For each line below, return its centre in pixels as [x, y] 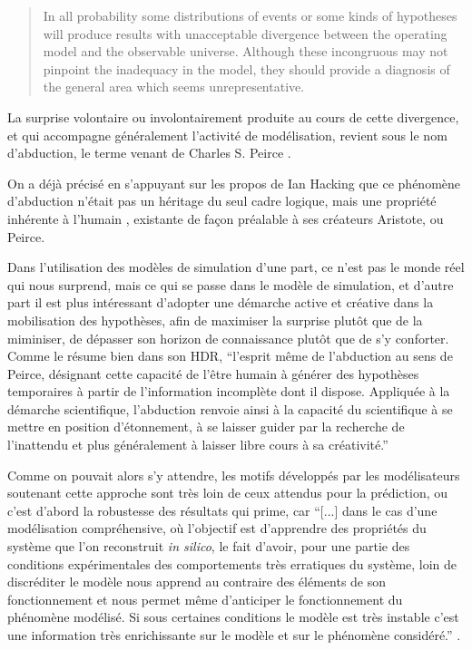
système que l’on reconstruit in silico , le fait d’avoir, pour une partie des [209, 546]
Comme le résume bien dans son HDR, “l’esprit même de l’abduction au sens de [230, 356]
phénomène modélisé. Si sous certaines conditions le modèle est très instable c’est [233, 617]
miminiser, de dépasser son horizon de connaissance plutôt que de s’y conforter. [228, 338]
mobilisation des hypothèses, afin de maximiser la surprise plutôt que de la [215, 320]
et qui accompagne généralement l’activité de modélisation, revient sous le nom [227, 135]
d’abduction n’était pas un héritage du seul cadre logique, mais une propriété [222, 201]
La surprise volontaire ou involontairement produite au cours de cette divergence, [233, 116]
